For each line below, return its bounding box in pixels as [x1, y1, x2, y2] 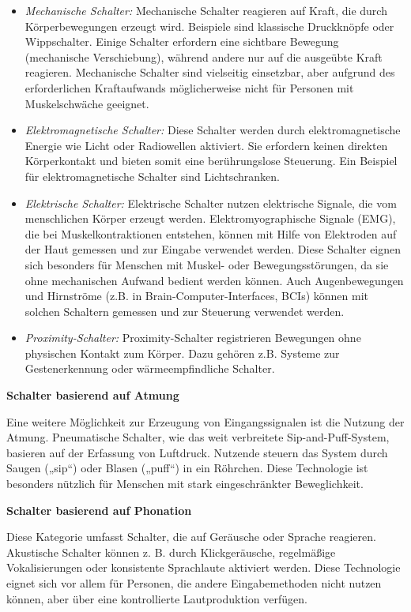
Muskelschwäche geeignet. [25, 95, 149, 111]
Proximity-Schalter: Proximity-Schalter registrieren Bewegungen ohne [25, 329, 361, 346]
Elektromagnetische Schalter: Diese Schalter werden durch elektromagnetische [25, 122, 401, 138]
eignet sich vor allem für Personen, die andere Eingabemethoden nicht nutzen [6, 575, 382, 591]
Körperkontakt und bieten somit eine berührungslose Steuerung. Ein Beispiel [25, 152, 398, 169]
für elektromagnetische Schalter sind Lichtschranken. [25, 167, 280, 184]
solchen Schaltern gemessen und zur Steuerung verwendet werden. [25, 302, 345, 319]
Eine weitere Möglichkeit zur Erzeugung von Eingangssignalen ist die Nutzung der [6, 413, 405, 430]
